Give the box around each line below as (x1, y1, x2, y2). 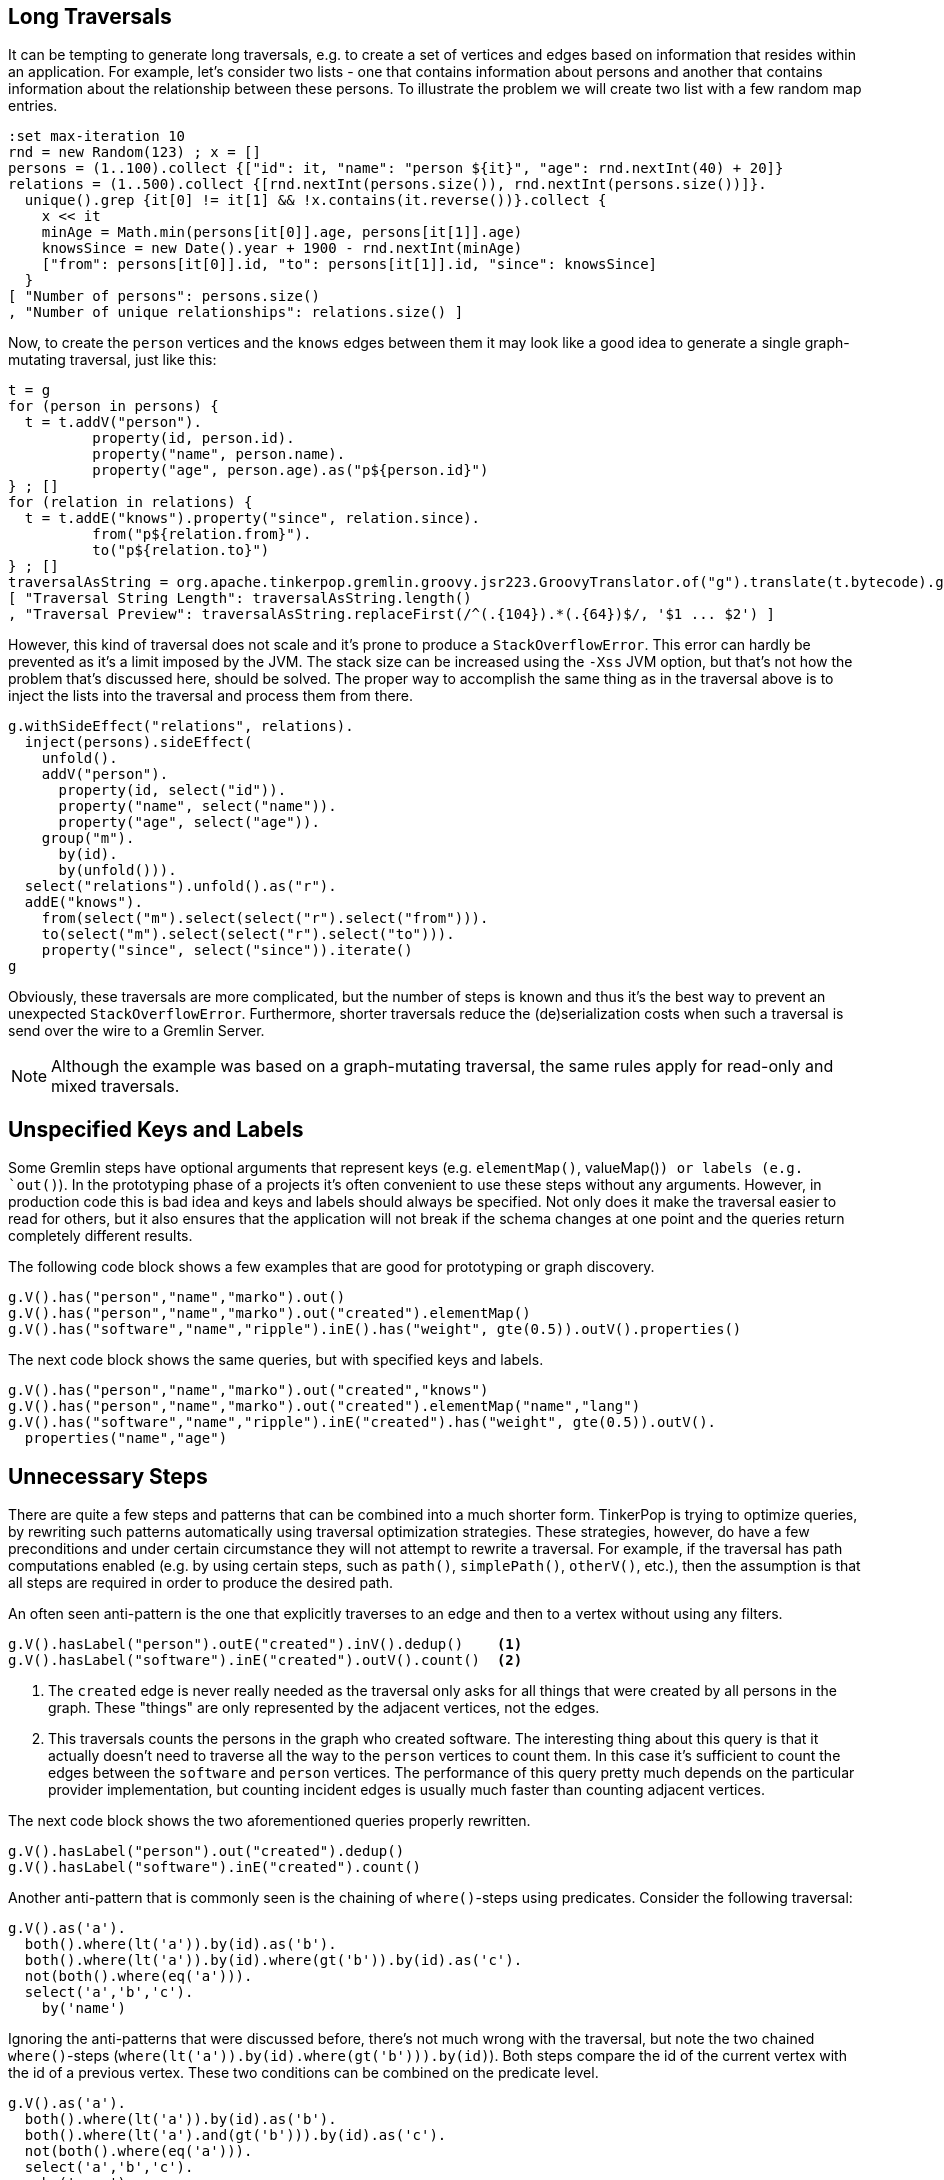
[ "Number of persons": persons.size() (8, 288, 320, 305)
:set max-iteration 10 (8, 128, 186, 145)
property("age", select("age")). (58, 814, 320, 831)
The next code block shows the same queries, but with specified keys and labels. (8, 1351, 544, 1369)
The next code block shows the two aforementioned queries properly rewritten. (8, 1812, 531, 1830)
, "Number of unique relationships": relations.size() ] (8, 304, 464, 321)
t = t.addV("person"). (24, 414, 202, 431)
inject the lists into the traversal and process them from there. (8, 687, 413, 705)
